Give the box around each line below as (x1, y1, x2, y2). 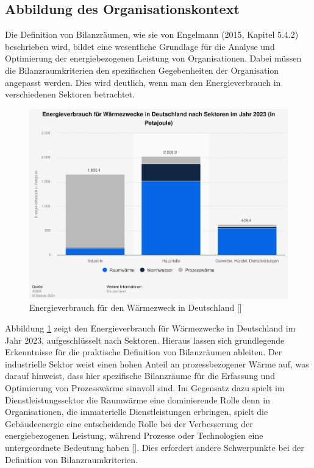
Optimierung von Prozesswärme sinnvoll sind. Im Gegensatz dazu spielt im (5, 381, 285, 394)
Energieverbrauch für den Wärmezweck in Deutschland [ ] (29, 301, 242, 314)
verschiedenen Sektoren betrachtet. (5, 88, 135, 101)
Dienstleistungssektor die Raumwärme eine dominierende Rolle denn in (5, 393, 270, 406)
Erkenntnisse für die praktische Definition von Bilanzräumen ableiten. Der (5, 346, 282, 358)
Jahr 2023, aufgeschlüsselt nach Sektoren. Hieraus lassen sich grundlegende (5, 333, 285, 346)
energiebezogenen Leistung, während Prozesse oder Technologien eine (5, 429, 263, 442)
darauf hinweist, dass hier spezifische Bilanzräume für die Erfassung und (5, 369, 275, 382)
